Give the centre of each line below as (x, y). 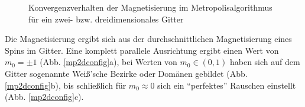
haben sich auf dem (265, 62)
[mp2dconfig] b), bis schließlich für (66, 85)
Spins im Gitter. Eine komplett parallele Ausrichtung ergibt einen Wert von (142, 50)
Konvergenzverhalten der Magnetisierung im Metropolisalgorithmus (150, 7)
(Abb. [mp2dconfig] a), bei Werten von (108, 62)
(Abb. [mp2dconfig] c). (44, 97)
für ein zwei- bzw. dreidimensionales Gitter (106, 19)
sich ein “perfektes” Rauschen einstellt (227, 85)
